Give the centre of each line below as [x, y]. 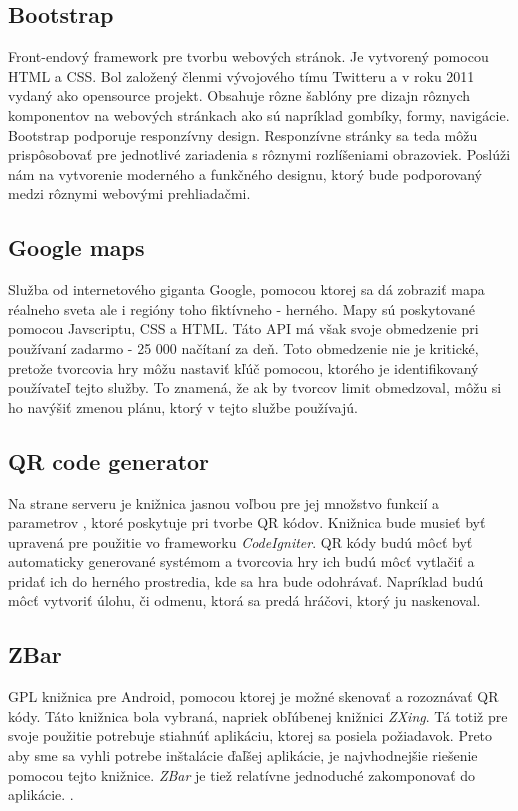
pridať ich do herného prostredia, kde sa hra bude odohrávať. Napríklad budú [246, 580]
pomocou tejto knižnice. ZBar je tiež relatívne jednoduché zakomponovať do [242, 774]
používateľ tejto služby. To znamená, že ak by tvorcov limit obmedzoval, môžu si [255, 387]
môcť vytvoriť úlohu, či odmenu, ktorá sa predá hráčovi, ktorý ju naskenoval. [244, 600]
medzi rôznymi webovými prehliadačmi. [129, 193]
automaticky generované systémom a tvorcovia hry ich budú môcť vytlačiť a [241, 561]
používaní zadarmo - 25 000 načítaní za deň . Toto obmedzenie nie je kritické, [243, 347]
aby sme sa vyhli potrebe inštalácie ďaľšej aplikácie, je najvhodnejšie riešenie [243, 755]
